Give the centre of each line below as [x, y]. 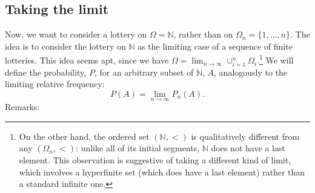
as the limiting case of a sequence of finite [215, 46]
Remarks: [22, 107]
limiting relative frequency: [55, 84]
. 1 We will [275, 59]
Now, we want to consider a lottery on [76, 34]
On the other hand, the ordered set [84, 136]
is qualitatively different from [245, 136]
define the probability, [46, 72]
